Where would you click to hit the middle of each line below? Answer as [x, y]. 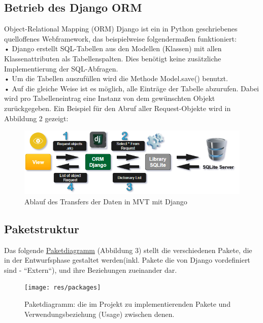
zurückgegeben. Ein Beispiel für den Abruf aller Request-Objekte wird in [118, 108]
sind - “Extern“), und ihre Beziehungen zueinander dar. [91, 270]
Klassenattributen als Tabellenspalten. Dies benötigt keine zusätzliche [113, 58]
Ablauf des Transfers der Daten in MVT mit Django [106, 201]
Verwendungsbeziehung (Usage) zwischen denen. [100, 314]
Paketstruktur [42, 228]
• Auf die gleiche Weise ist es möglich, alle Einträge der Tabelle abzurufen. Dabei [131, 88]
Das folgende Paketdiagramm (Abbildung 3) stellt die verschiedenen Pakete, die [128, 250]
